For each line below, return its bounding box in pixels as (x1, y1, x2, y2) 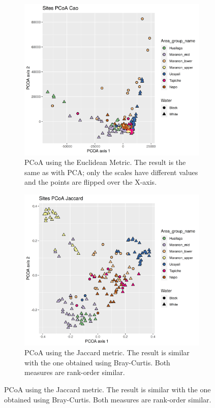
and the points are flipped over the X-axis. (24, 177, 157, 187)
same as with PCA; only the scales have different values (24, 166, 198, 177)
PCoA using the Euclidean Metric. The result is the (24, 157, 186, 167)
